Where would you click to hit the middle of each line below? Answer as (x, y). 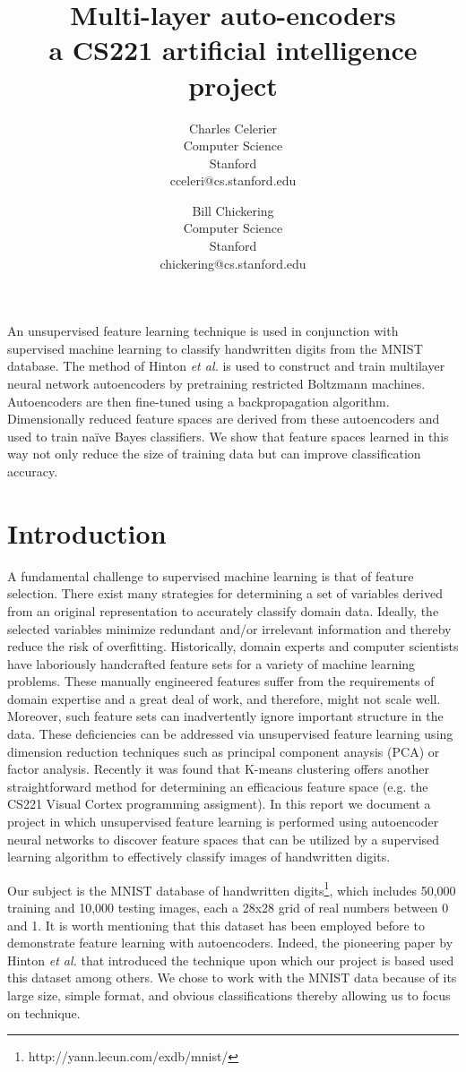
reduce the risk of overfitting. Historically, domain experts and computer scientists (233, 646)
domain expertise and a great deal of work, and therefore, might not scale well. (224, 698)
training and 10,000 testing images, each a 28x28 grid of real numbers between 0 (228, 908)
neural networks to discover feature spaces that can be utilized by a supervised (224, 839)
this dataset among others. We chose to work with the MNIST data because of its (232, 978)
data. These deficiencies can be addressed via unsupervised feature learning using (230, 734)
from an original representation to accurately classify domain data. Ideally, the (223, 610)
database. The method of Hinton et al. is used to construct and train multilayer (226, 366)
